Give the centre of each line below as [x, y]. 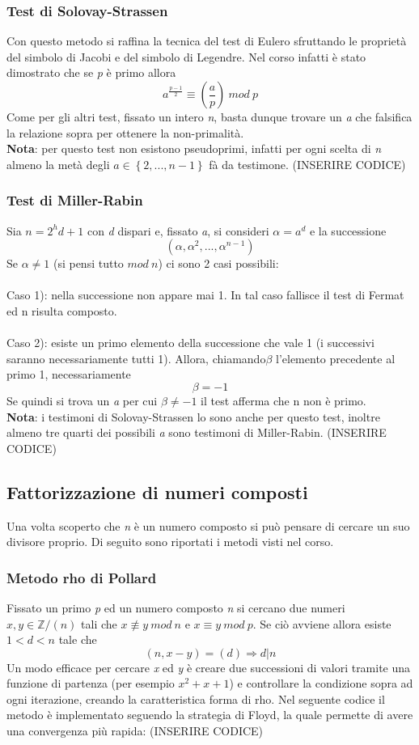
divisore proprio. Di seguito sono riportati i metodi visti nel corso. [170, 542]
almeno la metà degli [58, 164]
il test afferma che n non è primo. [284, 400]
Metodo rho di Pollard [82, 577]
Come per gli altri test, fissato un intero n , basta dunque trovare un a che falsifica [209, 116]
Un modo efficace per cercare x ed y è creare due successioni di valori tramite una [209, 667]
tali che [99, 623]
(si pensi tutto [88, 263]
